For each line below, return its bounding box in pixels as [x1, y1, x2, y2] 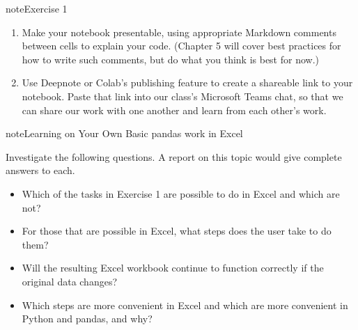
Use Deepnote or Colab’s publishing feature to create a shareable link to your [22, 75, 353, 90]
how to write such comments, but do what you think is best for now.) [22, 52, 319, 66]
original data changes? [22, 274, 118, 288]
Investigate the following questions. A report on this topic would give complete [6, 149, 342, 164]
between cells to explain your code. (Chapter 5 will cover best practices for [22, 38, 341, 53]
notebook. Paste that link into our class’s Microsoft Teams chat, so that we [22, 88, 343, 103]
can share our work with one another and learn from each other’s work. [22, 102, 327, 117]
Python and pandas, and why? [22, 311, 153, 326]
